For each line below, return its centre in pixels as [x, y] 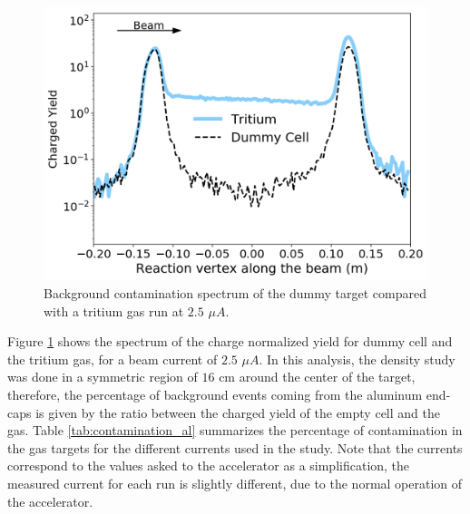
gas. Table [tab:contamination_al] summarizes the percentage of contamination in [235, 430]
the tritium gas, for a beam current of [113, 359]
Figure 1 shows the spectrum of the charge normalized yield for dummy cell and [230, 341]
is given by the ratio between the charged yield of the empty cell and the [238, 412]
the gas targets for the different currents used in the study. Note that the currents [235, 447]
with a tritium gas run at [114, 310]
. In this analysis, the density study [357, 359]
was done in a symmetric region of [103, 377]
